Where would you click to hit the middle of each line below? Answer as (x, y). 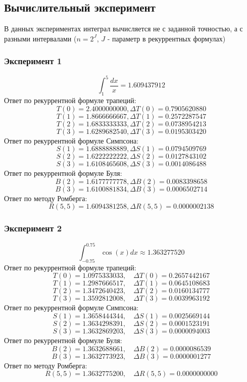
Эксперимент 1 (33, 61)
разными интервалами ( (40, 38)
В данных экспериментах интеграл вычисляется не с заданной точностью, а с (124, 29)
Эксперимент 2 (33, 228)
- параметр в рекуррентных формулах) (166, 38)
